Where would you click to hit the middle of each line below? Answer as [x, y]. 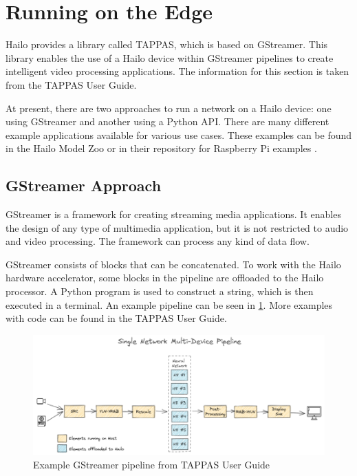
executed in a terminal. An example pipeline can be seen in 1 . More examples [169, 304]
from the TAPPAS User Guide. [71, 84]
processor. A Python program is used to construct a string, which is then [160, 291]
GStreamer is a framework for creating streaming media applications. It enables [173, 214]
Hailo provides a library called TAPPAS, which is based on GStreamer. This [167, 44]
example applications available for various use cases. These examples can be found [179, 134]
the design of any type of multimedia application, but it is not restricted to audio [177, 227]
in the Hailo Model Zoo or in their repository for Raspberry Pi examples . [161, 148]
